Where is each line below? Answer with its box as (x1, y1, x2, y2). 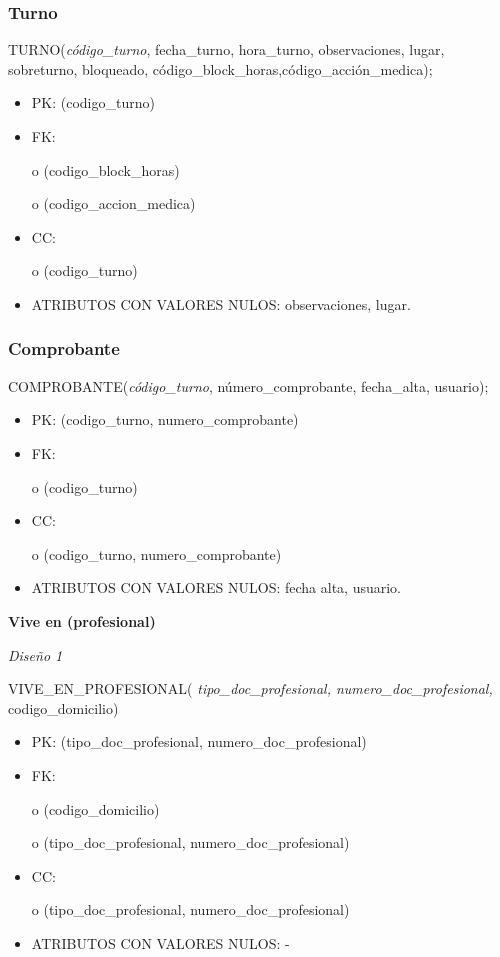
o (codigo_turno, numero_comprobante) (31, 543, 282, 564)
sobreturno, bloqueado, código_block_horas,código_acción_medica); (8, 58, 433, 79)
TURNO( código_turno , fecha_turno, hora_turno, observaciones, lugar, (8, 39, 445, 60)
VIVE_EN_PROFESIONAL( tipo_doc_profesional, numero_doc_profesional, (8, 678, 493, 699)
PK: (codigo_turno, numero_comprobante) (31, 409, 299, 430)
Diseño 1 (8, 644, 63, 665)
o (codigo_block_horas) (31, 159, 180, 180)
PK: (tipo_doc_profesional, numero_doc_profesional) (31, 731, 367, 752)
